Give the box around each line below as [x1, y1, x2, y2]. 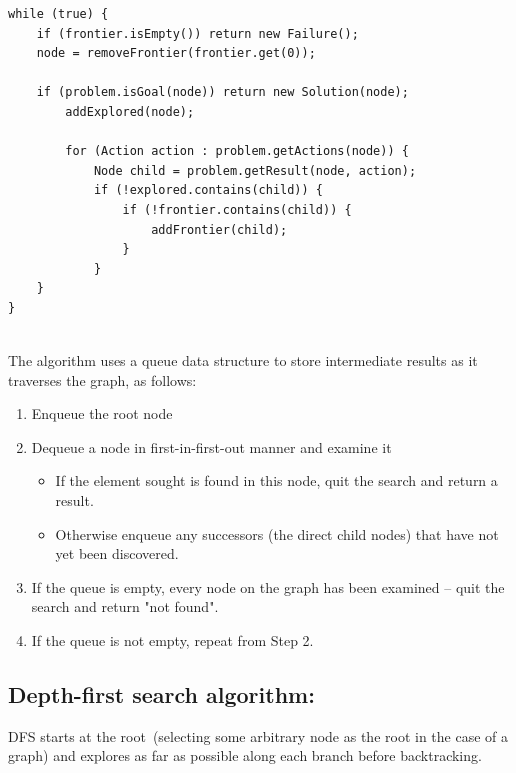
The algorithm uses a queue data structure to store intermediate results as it [8, 350, 478, 371]
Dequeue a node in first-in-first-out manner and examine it [31, 436, 392, 457]
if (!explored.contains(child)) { [93, 183, 323, 198]
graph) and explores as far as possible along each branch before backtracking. [8, 745, 482, 766]
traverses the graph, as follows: [8, 369, 197, 390]
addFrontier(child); [151, 222, 288, 237]
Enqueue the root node [31, 403, 173, 424]
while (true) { [8, 7, 109, 21]
